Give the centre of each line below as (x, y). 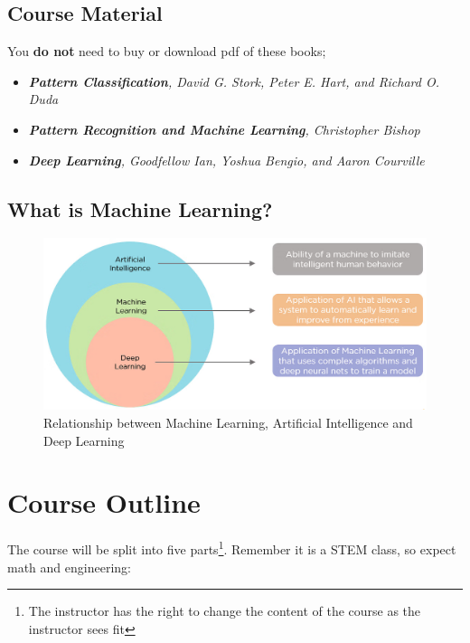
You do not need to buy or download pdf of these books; (167, 51)
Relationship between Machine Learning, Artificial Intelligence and (228, 423)
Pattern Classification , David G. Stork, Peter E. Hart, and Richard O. (234, 81)
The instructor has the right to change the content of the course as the (225, 611)
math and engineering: (69, 567)
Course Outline (104, 502)
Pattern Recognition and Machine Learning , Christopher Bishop (224, 129)
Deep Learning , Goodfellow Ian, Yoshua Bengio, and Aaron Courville (226, 160)
